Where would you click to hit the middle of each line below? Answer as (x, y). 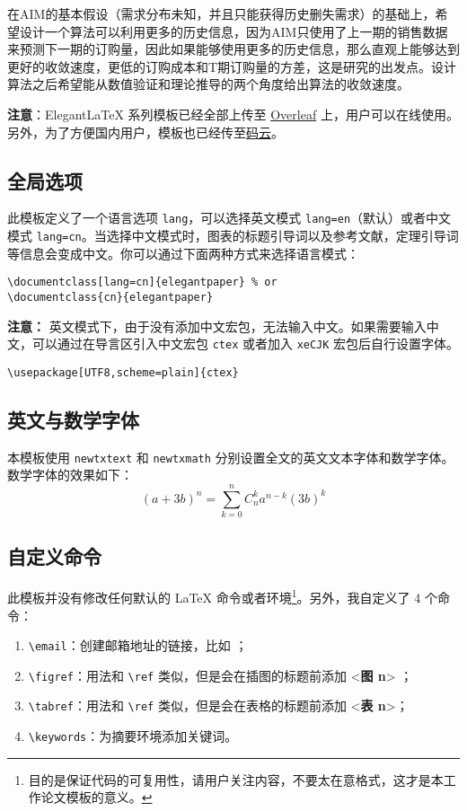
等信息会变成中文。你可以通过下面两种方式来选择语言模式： (183, 253)
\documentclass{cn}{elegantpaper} (110, 297)
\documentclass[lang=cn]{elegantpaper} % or (142, 282)
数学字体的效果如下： (70, 475)
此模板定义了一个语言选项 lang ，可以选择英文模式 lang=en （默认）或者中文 (229, 218)
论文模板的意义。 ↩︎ (97, 797)
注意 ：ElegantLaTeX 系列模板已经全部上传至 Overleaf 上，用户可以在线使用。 (233, 114)
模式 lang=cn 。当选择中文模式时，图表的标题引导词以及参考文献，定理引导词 (233, 236)
